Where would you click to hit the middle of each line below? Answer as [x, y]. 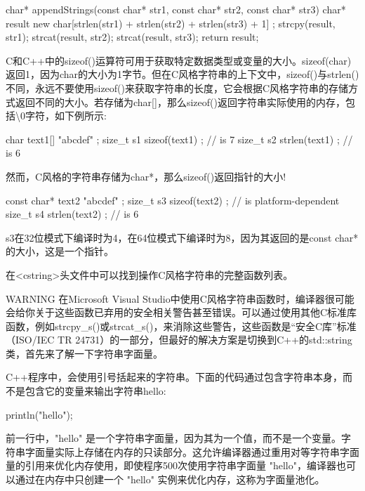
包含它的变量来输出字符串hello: [95, 391]
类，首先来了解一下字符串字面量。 [84, 353]
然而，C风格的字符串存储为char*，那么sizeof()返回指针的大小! [146, 176]
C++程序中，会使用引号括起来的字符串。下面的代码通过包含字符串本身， [174, 377]
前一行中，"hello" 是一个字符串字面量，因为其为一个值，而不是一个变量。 [173, 438]
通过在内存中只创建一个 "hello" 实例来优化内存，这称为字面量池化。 [170, 479]
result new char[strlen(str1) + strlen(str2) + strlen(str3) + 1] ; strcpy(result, [171, 23]
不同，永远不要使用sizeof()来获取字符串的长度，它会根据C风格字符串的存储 [177, 87]
